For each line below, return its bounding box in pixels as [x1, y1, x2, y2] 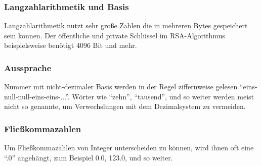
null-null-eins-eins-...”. [4, 91, 70, 101]
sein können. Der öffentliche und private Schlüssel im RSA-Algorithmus [4, 30, 225, 40]
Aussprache [4, 61, 52, 74]
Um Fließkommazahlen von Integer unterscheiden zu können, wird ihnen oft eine [4, 142, 254, 153]
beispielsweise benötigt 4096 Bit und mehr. [4, 40, 137, 50]
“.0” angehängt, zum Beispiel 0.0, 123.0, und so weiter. [4, 152, 173, 162]
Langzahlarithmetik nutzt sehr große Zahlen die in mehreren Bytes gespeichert [4, 20, 248, 31]
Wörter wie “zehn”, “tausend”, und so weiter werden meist [72, 91, 254, 101]
